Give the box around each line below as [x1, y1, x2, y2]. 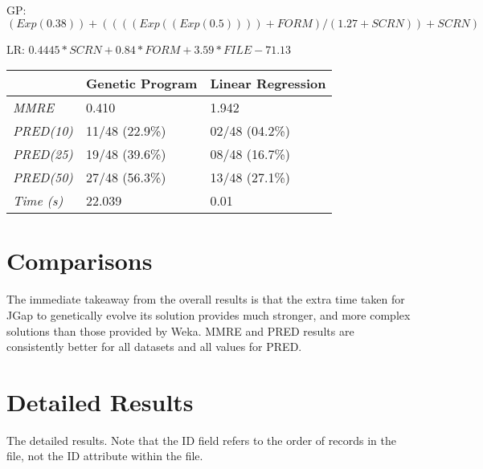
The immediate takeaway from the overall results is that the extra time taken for [6, 291, 405, 308]
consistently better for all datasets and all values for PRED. [6, 338, 302, 355]
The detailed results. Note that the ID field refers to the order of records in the [6, 431, 396, 448]
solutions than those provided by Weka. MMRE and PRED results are [6, 322, 354, 339]
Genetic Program [85, 74, 198, 93]
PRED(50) [13, 168, 73, 187]
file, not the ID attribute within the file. [6, 447, 203, 464]
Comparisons [6, 244, 153, 277]
